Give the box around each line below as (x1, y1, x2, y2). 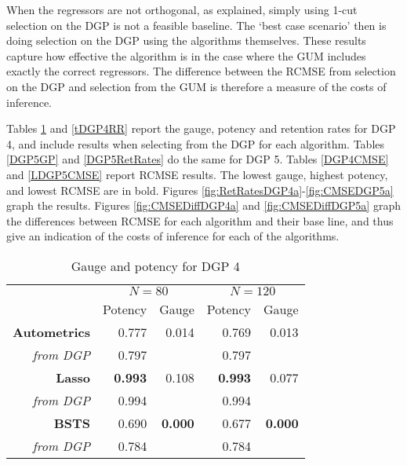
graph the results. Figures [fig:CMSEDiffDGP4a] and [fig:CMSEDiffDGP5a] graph (6, 197, 401, 214)
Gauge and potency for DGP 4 (71, 256, 240, 275)
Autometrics (13, 322, 91, 341)
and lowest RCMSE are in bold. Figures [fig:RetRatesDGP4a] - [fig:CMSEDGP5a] (6, 181, 394, 198)
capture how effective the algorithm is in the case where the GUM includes (6, 47, 366, 64)
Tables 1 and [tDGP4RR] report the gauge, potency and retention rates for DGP (6, 120, 396, 137)
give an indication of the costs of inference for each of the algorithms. (6, 228, 340, 244)
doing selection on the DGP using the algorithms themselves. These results (6, 32, 366, 49)
